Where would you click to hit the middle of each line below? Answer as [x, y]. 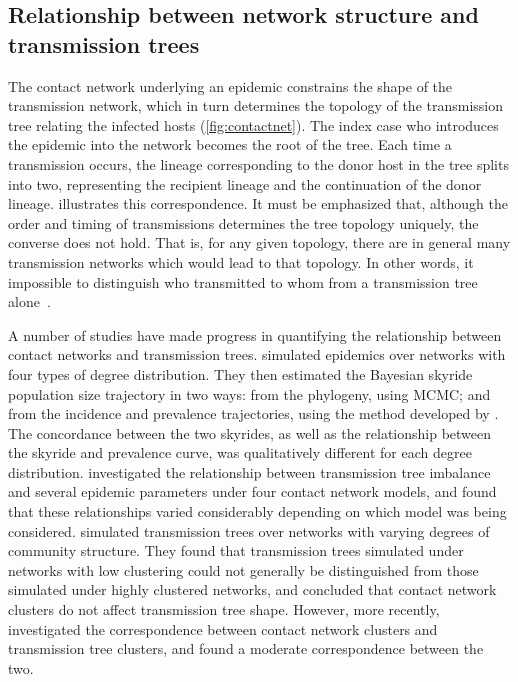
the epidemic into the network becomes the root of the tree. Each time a [230, 144]
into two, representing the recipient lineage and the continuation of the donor [245, 183]
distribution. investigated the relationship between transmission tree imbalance [249, 471]
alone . [29, 301]
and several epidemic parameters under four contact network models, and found [252, 491]
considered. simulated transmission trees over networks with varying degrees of [249, 530]
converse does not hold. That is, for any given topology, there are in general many [259, 242]
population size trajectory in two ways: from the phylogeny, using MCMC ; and [249, 393]
